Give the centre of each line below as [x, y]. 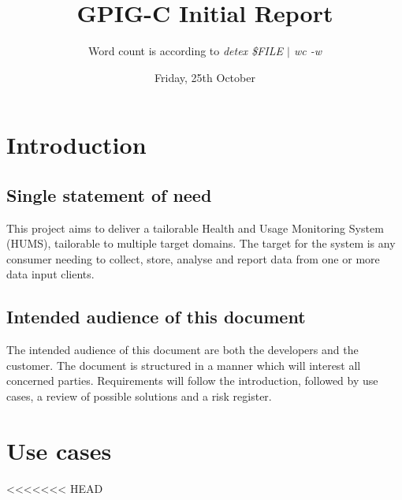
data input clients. [50, 274]
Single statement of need [109, 194]
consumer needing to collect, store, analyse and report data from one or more [193, 258]
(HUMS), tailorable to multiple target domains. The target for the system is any [201, 243]
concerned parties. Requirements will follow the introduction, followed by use [192, 381]
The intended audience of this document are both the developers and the [182, 350]
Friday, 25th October [205, 77]
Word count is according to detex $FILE [186, 51]
